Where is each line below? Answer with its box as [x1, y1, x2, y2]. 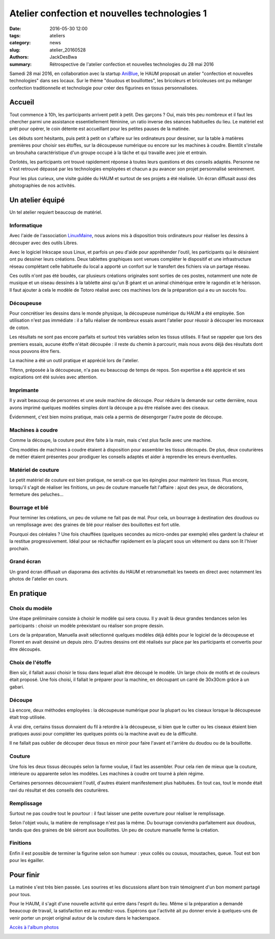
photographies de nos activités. [9, 183, 76, 189]
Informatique [9, 222, 43, 229]
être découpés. [9, 646, 42, 652]
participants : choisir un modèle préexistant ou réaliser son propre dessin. [9, 622, 164, 628]
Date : [9, 26, 21, 32]
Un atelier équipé [9, 195, 65, 204]
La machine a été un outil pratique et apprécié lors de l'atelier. [9, 358, 140, 364]
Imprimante [9, 387, 39, 394]
